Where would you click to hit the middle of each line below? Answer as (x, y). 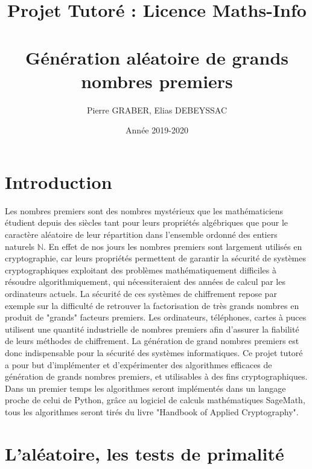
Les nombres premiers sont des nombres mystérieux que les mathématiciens (144, 210)
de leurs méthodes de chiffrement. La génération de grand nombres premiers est (152, 341)
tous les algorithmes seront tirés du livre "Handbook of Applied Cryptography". (152, 411)
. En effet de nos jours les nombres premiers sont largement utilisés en (173, 246)
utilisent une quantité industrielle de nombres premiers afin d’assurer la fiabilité (152, 329)
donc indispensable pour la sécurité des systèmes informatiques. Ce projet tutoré (154, 352)
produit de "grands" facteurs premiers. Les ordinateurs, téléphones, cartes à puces (156, 317)
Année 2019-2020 (157, 130)
